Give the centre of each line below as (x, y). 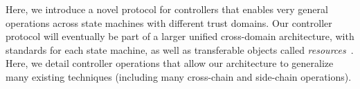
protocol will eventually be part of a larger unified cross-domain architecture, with (180, 36)
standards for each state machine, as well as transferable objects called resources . (180, 49)
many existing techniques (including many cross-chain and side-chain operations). (179, 76)
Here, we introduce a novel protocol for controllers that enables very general (167, 9)
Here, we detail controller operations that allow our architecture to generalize (170, 63)
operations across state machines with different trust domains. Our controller (169, 22)
